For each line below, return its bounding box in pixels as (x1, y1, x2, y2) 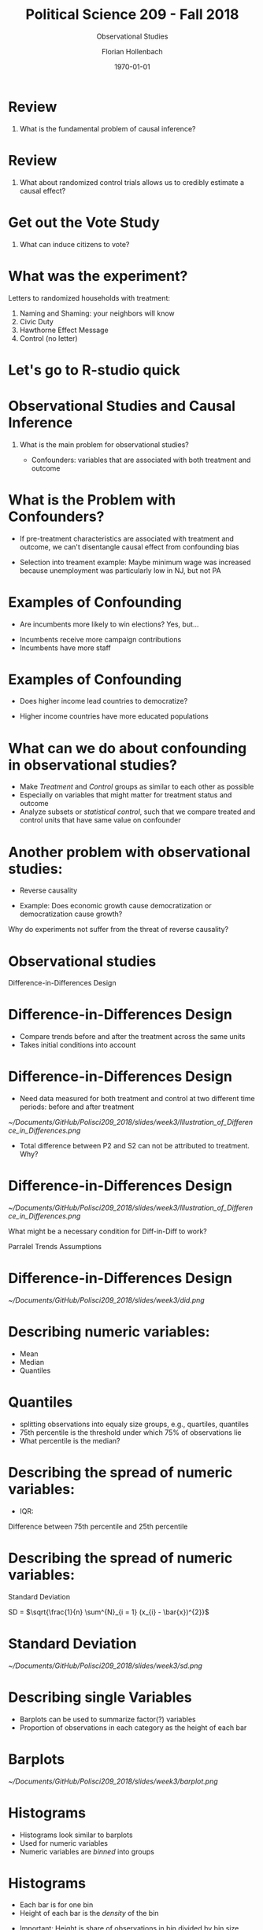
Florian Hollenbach (102, 46, 163, 56)
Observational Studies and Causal (8, 397, 236, 415)
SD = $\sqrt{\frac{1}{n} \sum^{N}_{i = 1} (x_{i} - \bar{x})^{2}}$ (8, 1607, 210, 1617)
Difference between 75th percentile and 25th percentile (8, 1521, 188, 1531)
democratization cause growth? (19, 909, 123, 919)
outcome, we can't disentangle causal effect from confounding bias (19, 542, 239, 552)
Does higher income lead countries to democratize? (19, 697, 188, 706)
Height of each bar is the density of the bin (19, 1909, 159, 1918)
